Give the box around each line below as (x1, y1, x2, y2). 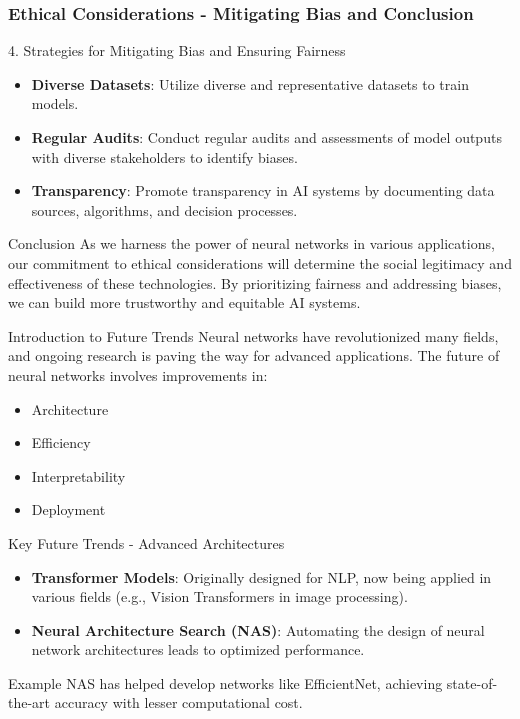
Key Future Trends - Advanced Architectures (8, 532, 285, 553)
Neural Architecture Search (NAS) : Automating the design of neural (31, 619, 485, 640)
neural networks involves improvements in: (8, 364, 268, 385)
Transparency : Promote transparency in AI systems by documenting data (31, 180, 495, 201)
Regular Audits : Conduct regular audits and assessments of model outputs (31, 127, 502, 147)
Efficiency (31, 432, 91, 453)
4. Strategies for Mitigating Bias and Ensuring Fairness (8, 40, 346, 61)
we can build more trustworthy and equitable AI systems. (8, 292, 361, 313)
